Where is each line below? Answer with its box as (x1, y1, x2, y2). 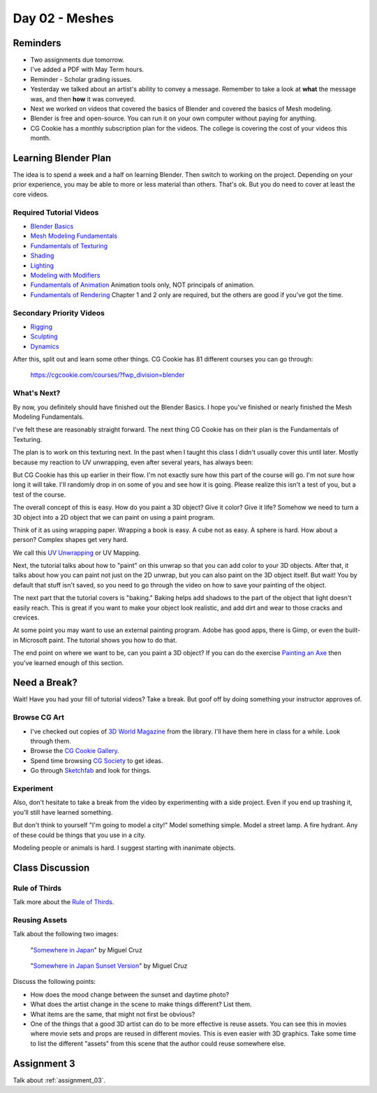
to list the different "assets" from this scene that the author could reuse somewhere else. (30, 1039, 286, 1048)
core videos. (13, 190, 49, 199)
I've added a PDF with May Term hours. (30, 65, 145, 73)
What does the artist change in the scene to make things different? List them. (30, 1000, 252, 1008)
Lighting (30, 261, 54, 269)
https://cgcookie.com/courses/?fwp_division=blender (30, 371, 185, 379)
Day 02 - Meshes (13, 10, 114, 26)
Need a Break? (13, 677, 78, 689)
